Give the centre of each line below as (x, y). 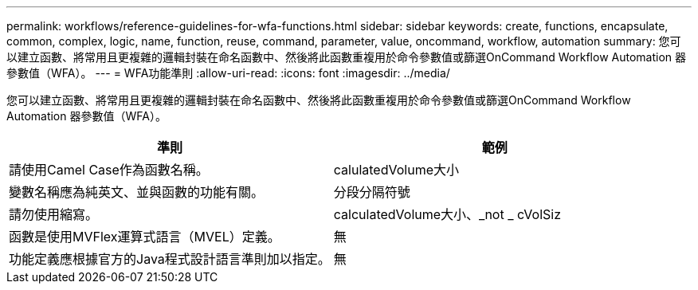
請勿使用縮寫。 (54, 214)
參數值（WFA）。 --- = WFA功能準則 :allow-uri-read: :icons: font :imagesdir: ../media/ (228, 73)
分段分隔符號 (372, 192)
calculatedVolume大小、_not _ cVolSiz (447, 214)
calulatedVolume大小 (396, 170)
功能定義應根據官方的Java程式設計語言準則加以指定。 (170, 259)
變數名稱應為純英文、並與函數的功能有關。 (137, 192)
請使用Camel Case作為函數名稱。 (109, 170)
